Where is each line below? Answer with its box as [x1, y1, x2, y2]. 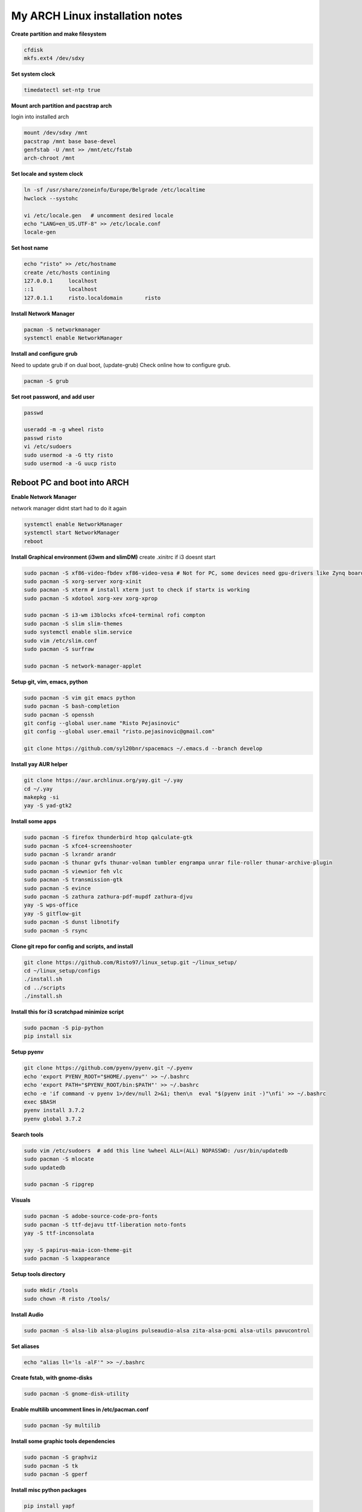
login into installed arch [11, 113, 69, 120]
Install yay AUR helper [11, 761, 68, 768]
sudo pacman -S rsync [24, 927, 88, 934]
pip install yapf [24, 1503, 75, 1510]
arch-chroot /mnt [24, 155, 75, 161]
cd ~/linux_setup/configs [24, 967, 101, 974]
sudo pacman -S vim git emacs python [24, 694, 136, 701]
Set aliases [11, 1343, 39, 1350]
